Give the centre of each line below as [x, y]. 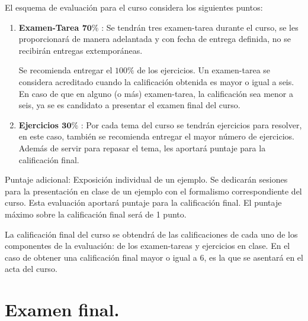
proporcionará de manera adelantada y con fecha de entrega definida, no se [155, 39]
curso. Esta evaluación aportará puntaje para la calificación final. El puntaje [143, 202]
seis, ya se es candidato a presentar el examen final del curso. [129, 105]
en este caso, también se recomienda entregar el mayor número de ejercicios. [156, 136]
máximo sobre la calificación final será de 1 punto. [96, 214]
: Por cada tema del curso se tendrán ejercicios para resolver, [191, 124]
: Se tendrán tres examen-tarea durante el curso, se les [200, 27]
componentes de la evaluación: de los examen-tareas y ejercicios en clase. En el [147, 246]
